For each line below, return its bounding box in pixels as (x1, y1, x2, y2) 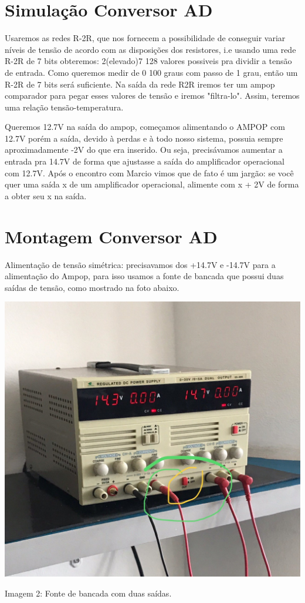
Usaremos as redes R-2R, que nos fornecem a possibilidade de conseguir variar (5, 32, 286, 44)
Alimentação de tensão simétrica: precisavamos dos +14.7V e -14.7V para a (5, 258, 276, 270)
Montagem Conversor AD (5, 224, 218, 248)
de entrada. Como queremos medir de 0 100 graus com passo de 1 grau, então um (5, 66, 298, 78)
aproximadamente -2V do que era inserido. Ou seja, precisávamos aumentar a (5, 143, 283, 156)
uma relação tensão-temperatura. (5, 101, 124, 113)
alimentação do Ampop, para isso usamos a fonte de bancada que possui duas (5, 270, 284, 282)
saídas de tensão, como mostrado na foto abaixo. (5, 281, 179, 293)
